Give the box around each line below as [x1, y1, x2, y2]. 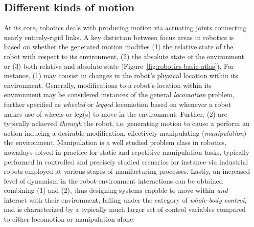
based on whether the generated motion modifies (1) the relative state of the [4, 41, 233, 52]
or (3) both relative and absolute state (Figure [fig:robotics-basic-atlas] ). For [4, 61, 234, 71]
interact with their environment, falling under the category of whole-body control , [4, 194, 247, 205]
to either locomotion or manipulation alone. [4, 214, 135, 224]
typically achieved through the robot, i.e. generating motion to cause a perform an [4, 118, 250, 128]
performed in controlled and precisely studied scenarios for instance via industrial [4, 156, 248, 166]
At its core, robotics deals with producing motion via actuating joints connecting [4, 22, 247, 33]
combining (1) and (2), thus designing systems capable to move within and [4, 185, 228, 195]
